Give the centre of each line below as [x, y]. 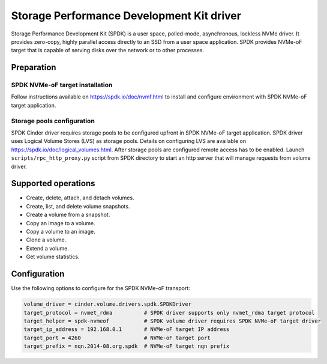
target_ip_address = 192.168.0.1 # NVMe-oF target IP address [127, 329]
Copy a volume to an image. [61, 232]
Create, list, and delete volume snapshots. [78, 206]
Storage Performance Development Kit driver [126, 16]
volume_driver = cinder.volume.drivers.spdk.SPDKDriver [108, 304]
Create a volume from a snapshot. [68, 215]
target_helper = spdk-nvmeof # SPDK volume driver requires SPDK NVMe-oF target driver [172, 321]
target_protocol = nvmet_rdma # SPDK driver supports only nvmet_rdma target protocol [169, 313]
